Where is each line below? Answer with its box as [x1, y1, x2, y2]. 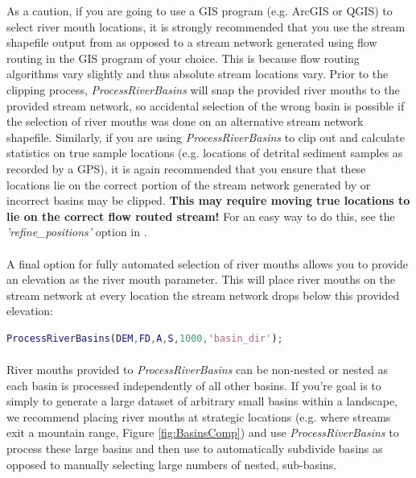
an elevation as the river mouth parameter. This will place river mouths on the [6, 271, 396, 288]
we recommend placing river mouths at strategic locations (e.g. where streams [6, 408, 391, 425]
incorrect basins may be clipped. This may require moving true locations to [6, 192, 410, 209]
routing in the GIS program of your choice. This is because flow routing [6, 49, 360, 66]
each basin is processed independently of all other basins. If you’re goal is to [6, 376, 381, 393]
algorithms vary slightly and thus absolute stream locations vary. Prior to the [6, 65, 389, 82]
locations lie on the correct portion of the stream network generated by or [6, 176, 371, 193]
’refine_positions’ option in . [6, 223, 147, 240]
